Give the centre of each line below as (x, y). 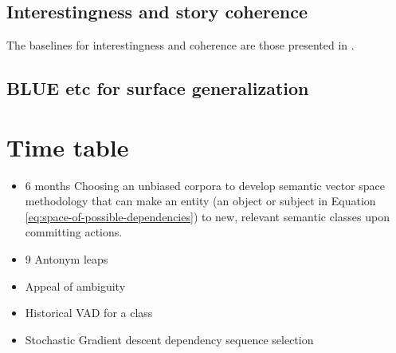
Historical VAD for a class (89, 313)
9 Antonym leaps (67, 259)
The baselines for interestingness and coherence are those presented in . (180, 45)
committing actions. (74, 232)
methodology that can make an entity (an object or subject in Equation (200, 201)
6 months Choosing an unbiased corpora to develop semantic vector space (205, 185)
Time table (68, 147)
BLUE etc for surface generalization (158, 88)
